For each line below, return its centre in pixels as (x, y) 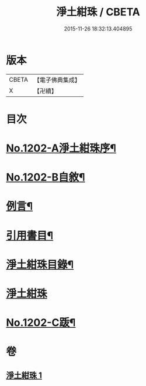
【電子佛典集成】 (57, 80)
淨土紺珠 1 (24, 375)
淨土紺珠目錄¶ (40, 264)
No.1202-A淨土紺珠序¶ (61, 148)
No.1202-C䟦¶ (41, 323)
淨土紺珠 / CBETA (98, 12)
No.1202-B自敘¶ (46, 177)
